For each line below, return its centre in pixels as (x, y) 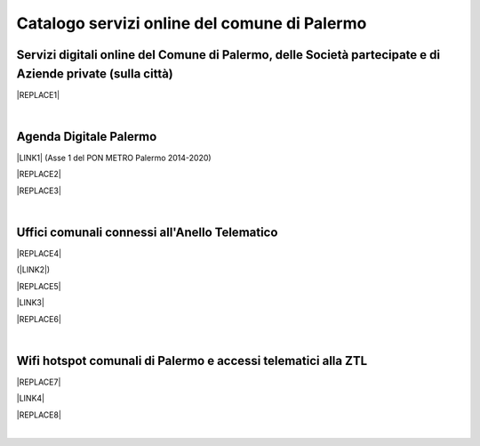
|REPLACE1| (38, 94)
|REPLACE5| (39, 286)
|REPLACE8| (39, 415)
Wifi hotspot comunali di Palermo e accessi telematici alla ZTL (192, 361)
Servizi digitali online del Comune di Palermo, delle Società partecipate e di (228, 55)
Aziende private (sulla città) (95, 73)
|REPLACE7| (39, 382)
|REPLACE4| (39, 254)
